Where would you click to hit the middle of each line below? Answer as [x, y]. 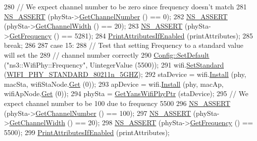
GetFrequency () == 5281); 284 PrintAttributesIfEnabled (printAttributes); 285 [131, 35]
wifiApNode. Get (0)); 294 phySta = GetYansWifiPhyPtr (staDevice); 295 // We [126, 93]
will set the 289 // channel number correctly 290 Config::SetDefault [107, 54]
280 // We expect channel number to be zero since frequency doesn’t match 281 [126, 6]
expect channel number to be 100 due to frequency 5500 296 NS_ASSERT [117, 103]
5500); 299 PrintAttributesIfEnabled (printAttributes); [87, 132]
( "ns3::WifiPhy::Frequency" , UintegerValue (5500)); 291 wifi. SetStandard [114, 64]
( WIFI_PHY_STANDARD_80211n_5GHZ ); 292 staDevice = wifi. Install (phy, [125, 74]
